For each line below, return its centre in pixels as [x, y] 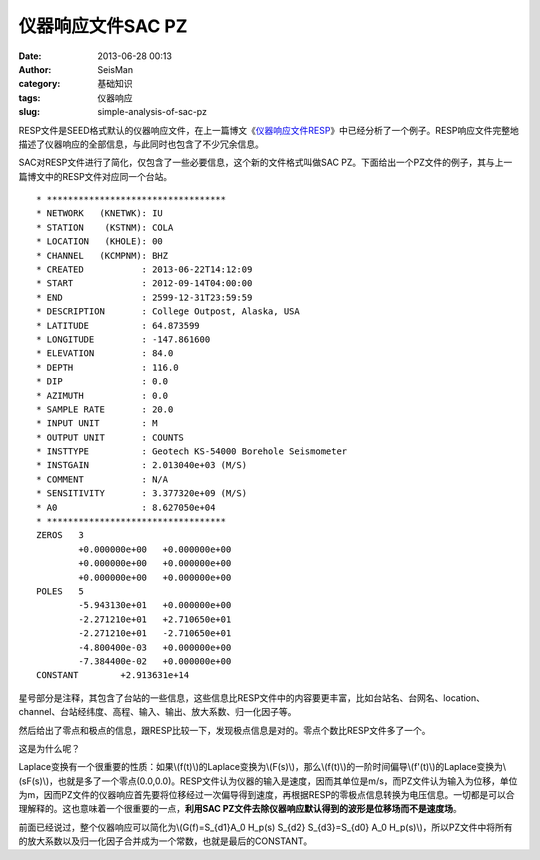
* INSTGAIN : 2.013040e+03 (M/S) [142, 465]
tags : [29, 97]
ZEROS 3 [60, 535]
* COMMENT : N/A [102, 479]
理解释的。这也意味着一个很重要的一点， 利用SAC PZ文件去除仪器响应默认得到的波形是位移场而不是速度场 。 [240, 809]
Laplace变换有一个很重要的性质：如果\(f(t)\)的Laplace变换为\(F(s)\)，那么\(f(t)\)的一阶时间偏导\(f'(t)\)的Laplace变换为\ [262, 767]
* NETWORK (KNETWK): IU [100, 213]
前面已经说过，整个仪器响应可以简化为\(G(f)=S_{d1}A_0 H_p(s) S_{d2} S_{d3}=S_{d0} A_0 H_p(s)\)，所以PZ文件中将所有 [266, 827]
